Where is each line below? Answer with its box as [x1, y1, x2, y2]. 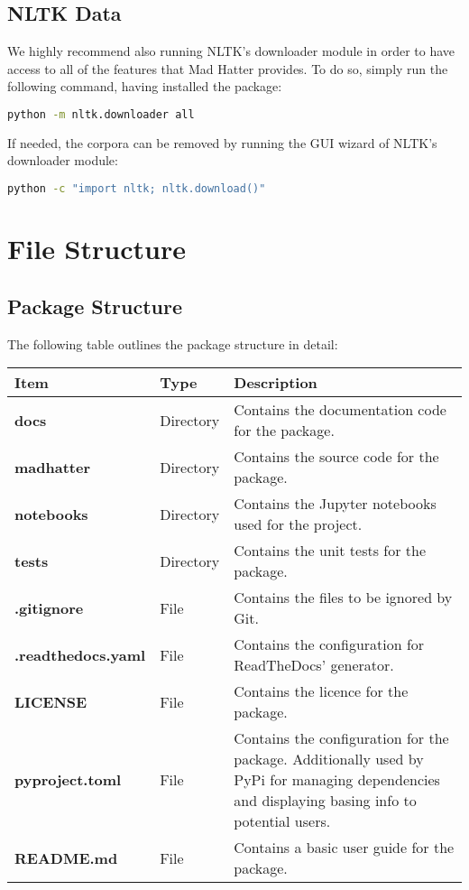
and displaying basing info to [234, 790, 417, 811]
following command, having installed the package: [7, 77, 282, 96]
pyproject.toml [14, 769, 122, 791]
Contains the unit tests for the [234, 540, 427, 561]
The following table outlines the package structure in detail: [7, 334, 338, 353]
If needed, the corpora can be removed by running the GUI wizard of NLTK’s [7, 133, 437, 152]
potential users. [234, 811, 331, 832]
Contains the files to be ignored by [234, 587, 453, 608]
